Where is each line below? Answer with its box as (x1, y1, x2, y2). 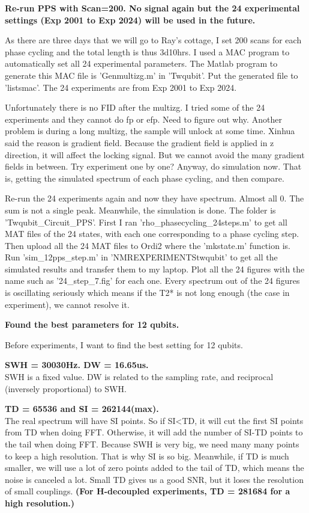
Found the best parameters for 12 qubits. (5, 318, 179, 331)
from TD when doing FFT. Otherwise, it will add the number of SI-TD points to (5, 426, 303, 438)
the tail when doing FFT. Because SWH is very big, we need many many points (5, 438, 299, 450)
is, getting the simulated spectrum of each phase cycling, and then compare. (5, 171, 284, 184)
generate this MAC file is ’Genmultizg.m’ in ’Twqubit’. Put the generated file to (5, 69, 298, 81)
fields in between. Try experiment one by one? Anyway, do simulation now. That (5, 160, 302, 173)
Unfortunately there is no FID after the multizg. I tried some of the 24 (5, 101, 265, 114)
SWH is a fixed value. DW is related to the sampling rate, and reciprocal (5, 370, 274, 383)
